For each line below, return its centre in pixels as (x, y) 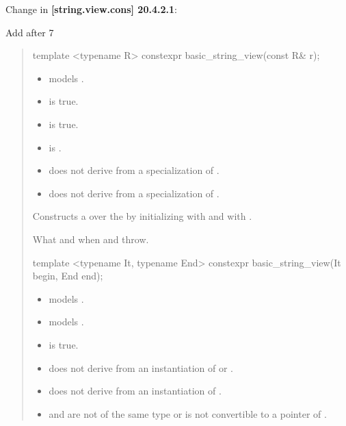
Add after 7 (30, 32)
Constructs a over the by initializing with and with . (142, 216)
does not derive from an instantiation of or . (141, 367)
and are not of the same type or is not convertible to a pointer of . (188, 413)
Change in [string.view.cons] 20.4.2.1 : (91, 9)
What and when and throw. (91, 239)
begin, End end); (68, 276)
